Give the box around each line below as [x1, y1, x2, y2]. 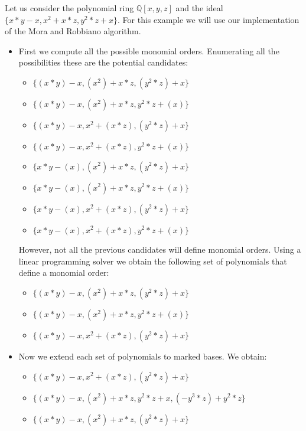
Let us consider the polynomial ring [5, 2, 134, 14]
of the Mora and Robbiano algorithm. [5, 25, 141, 37]
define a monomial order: [18, 266, 109, 279]
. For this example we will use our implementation [118, 13, 300, 25]
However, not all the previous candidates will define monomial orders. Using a [18, 243, 301, 256]
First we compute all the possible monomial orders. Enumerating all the [18, 44, 279, 57]
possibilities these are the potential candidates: [18, 56, 188, 68]
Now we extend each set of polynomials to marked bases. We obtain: [18, 350, 267, 362]
